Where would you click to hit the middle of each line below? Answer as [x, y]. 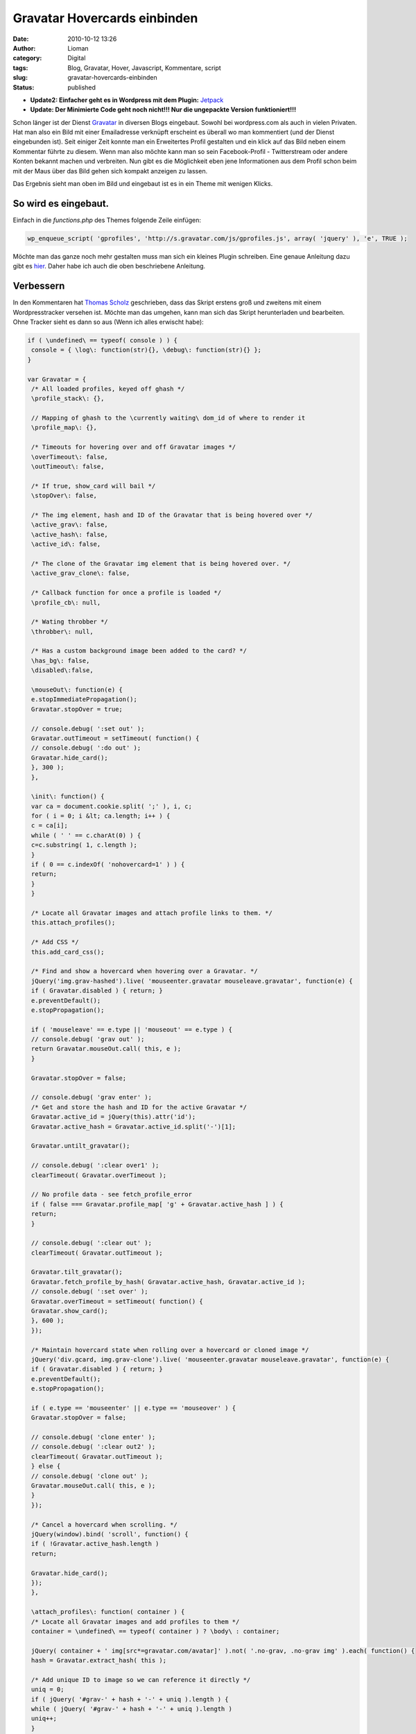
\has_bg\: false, [61, 660]
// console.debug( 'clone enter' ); [94, 1437]
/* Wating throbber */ [70, 622]
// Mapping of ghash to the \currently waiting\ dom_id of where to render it [168, 418]
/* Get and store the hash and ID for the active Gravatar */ [139, 1107]
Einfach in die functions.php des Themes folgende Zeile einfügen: [107, 220]
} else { [46, 1466]
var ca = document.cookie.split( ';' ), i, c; [112, 806]
